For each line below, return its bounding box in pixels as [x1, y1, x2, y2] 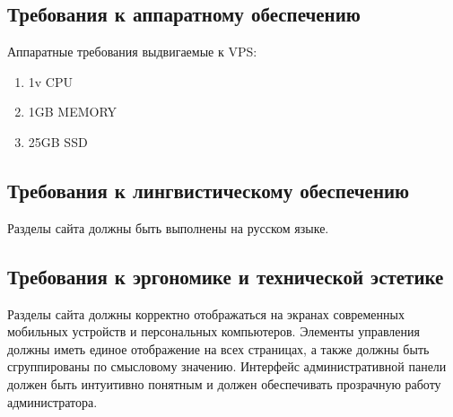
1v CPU [28, 72, 73, 91]
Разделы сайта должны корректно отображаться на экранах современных [7, 304, 405, 323]
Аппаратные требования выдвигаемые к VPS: [7, 42, 257, 61]
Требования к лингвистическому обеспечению [7, 176, 410, 204]
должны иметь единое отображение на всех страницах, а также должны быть [7, 339, 430, 358]
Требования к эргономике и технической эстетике [7, 262, 444, 290]
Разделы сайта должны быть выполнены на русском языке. [7, 218, 329, 237]
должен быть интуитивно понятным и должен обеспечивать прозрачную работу [7, 374, 441, 393]
